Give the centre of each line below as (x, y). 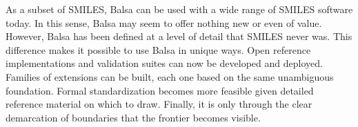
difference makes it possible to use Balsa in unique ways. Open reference (158, 49)
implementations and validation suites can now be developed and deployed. (164, 63)
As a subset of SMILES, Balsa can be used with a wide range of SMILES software (179, 9)
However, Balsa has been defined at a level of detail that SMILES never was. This (179, 36)
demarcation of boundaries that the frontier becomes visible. (133, 117)
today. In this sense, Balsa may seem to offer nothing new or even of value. (164, 22)
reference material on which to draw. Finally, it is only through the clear (159, 104)
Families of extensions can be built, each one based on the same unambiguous (170, 76)
